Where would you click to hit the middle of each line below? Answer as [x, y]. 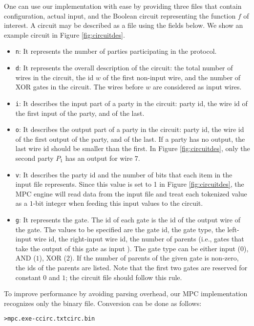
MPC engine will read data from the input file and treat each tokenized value [131, 193]
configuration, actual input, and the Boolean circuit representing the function [120, 15]
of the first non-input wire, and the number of [172, 77]
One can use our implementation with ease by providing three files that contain [123, 6]
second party [34, 158]
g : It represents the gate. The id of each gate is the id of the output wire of [128, 219]
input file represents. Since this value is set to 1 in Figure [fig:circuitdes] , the [130, 184]
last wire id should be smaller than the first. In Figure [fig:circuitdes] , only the [133, 148]
